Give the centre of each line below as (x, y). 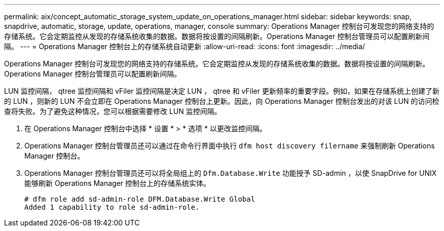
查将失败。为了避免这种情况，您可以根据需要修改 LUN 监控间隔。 (113, 111)
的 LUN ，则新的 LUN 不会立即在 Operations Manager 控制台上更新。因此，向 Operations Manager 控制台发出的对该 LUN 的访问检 (222, 101)
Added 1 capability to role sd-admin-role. (112, 207)
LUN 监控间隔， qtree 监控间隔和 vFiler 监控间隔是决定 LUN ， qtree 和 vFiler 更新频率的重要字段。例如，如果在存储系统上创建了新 (222, 91)
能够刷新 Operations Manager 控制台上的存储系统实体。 (118, 183)
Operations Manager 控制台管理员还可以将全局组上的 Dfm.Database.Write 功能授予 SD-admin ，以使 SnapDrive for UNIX (231, 173)
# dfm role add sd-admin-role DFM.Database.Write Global (140, 199)
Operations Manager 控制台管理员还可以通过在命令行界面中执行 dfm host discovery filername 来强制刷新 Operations (230, 146)
